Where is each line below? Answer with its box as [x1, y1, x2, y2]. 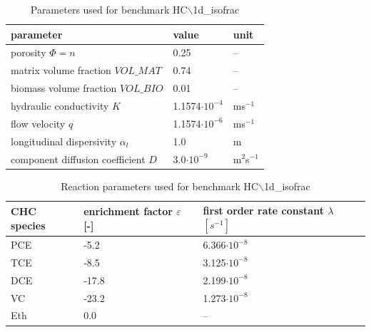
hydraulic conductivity [11, 98, 109, 113]
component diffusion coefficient [11, 151, 146, 166]
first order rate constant [203, 203, 324, 218]
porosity [11, 45, 46, 60]
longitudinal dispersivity [11, 133, 117, 148]
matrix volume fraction [11, 63, 111, 78]
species [11, 217, 46, 232]
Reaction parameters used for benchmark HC [61, 178, 259, 193]
